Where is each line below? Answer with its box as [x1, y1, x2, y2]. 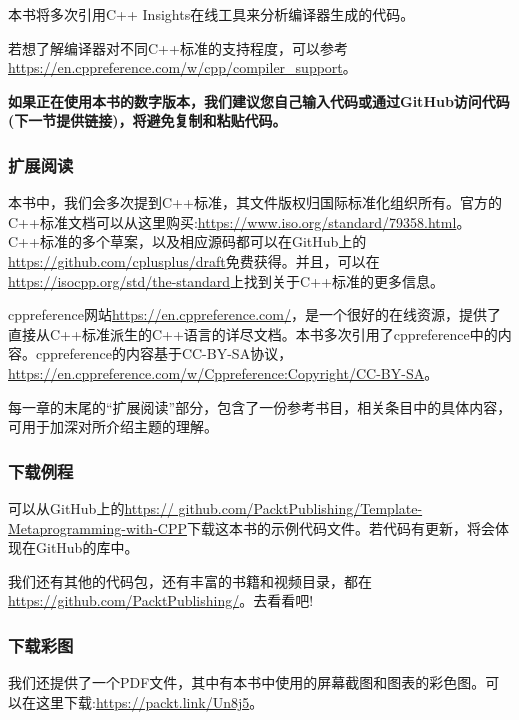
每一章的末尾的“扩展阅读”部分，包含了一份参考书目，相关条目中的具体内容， [8, 396, 512, 417]
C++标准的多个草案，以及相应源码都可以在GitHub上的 [8, 231, 367, 252]
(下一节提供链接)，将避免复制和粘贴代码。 [8, 110, 287, 131]
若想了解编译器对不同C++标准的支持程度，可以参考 [8, 37, 348, 58]
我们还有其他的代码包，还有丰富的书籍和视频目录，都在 [8, 570, 372, 591]
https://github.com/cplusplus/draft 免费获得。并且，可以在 [8, 250, 380, 271]
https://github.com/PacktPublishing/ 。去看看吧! [8, 590, 314, 611]
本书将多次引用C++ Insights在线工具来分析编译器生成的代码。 [8, 4, 415, 24]
